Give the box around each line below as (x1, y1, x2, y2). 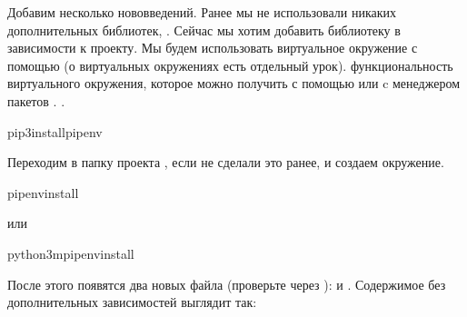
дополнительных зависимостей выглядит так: (7, 292, 257, 312)
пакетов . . (7, 91, 65, 110)
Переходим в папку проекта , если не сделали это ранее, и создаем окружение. (7, 153, 444, 172)
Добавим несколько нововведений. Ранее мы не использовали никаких (7, 3, 397, 21)
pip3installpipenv (7, 122, 103, 141)
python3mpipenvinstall (7, 243, 134, 263)
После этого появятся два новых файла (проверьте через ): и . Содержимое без (7, 274, 446, 293)
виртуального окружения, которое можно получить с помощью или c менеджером (7, 74, 461, 93)
